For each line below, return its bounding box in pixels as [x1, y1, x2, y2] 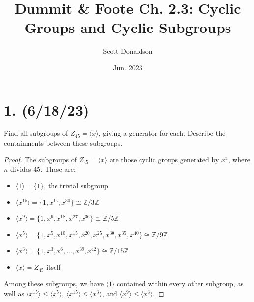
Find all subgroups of [4, 128, 68, 138]
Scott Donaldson [103, 46, 153, 56]
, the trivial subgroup [44, 180, 108, 190]
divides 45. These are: [10, 164, 76, 174]
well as [4, 288, 24, 298]
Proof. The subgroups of [4, 154, 77, 164]
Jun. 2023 [113, 62, 142, 72]
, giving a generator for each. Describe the [98, 128, 226, 138]
